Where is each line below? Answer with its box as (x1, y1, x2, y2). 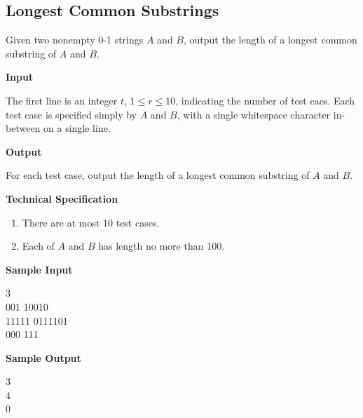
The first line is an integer (6, 93, 118, 107)
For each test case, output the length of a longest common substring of (6, 168, 310, 182)
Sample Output (6, 350, 81, 365)
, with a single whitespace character (177, 107, 331, 121)
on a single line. (43, 121, 111, 135)
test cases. (116, 215, 160, 229)
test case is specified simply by (6, 107, 137, 121)
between (6, 121, 41, 135)
